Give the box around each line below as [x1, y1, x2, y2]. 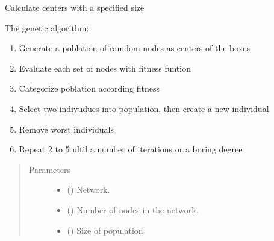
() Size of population [67, 224, 143, 236]
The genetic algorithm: [5, 21, 89, 34]
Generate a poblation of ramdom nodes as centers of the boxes [19, 42, 250, 54]
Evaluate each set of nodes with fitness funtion [19, 61, 191, 74]
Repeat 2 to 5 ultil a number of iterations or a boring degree [19, 143, 243, 155]
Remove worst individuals [19, 122, 114, 135]
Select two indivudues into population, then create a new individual [19, 102, 269, 114]
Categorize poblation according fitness [19, 82, 160, 95]
